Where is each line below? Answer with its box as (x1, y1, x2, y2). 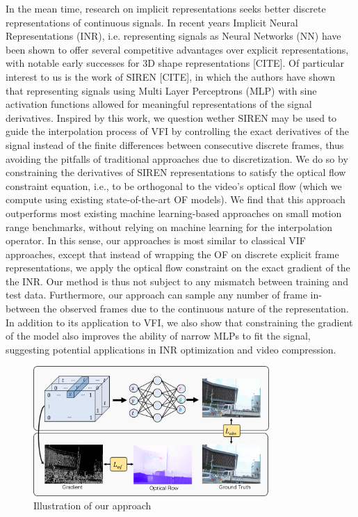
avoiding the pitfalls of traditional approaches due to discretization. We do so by (6, 151, 348, 166)
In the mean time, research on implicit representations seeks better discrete (6, 1, 326, 15)
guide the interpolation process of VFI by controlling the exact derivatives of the (6, 124, 350, 138)
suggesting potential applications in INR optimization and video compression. (6, 342, 336, 356)
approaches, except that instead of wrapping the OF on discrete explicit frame (6, 246, 339, 261)
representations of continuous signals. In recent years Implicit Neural (6, 15, 298, 29)
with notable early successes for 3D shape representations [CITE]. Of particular (6, 56, 344, 70)
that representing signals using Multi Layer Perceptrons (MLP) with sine (6, 83, 317, 97)
